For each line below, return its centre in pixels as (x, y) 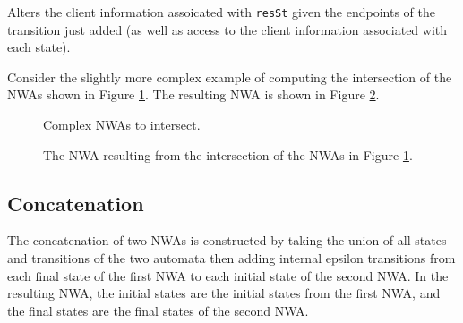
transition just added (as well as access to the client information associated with (227, 29)
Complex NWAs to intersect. (122, 125)
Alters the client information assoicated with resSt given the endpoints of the (221, 12)
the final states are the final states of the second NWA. (158, 310)
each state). (39, 47)
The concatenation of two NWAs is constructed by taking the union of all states (227, 240)
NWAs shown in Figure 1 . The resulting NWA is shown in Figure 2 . (193, 94)
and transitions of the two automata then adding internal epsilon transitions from (231, 258)
